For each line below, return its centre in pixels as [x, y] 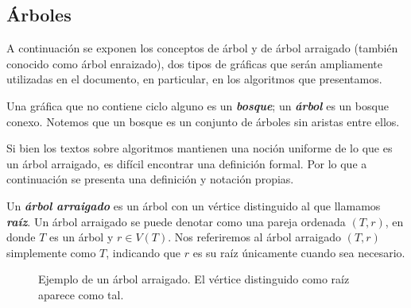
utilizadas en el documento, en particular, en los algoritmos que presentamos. [194, 79]
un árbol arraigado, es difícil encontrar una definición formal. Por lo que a [187, 163]
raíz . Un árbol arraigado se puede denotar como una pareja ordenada [176, 221]
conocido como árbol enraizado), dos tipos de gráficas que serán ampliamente [194, 63]
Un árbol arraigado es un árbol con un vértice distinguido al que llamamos [194, 205]
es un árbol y [81, 237]
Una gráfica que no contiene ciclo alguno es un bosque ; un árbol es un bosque [198, 105]
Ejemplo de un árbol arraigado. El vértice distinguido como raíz [194, 279]
